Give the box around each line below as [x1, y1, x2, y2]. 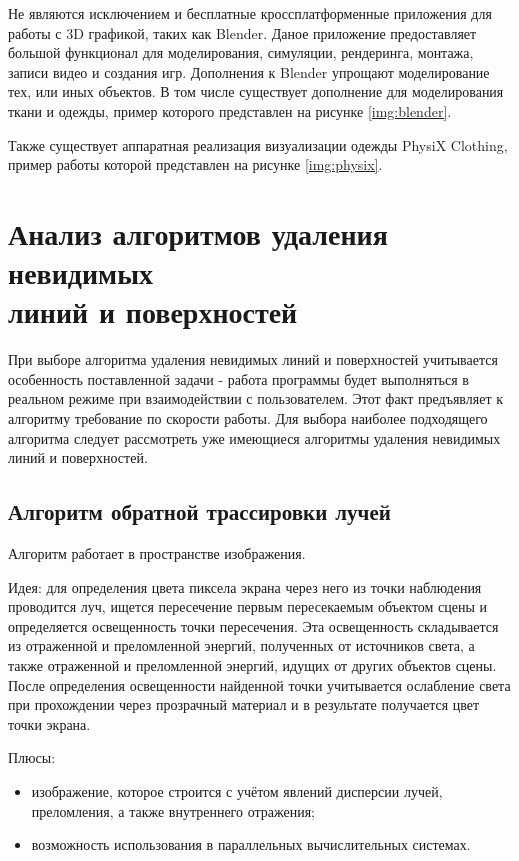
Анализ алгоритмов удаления [8, 212, 388, 253]
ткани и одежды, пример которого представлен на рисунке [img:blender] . [8, 100, 452, 121]
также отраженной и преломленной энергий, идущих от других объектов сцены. [8, 654, 497, 675]
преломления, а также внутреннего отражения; [31, 800, 316, 821]
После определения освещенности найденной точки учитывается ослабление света [8, 674, 511, 695]
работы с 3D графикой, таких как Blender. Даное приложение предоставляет [8, 22, 477, 43]
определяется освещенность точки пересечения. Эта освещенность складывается [8, 615, 499, 636]
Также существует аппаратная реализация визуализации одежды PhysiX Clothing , [8, 134, 508, 155]
